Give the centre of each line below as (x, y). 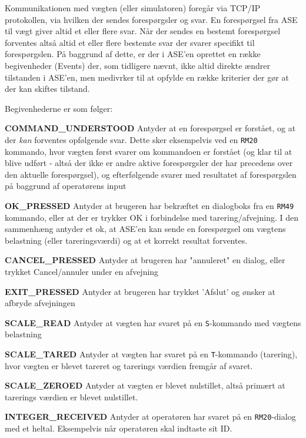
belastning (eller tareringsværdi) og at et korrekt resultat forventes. (126, 240)
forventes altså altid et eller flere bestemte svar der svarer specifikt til (130, 42)
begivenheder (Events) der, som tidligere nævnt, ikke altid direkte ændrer (137, 65)
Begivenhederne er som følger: (59, 108)
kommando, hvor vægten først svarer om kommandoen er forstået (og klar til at (149, 151)
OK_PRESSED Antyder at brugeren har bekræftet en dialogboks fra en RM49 (149, 205)
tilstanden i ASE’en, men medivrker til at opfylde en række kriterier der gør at (147, 77)
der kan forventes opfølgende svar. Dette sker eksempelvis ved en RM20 (131, 139)
